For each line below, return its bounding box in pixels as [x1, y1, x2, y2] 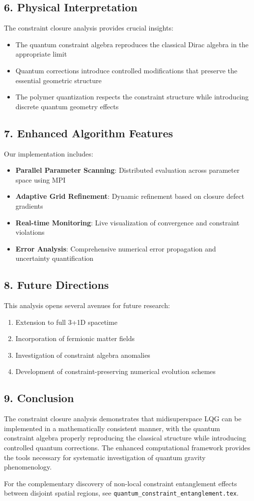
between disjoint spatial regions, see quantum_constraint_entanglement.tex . [4, 488, 239, 498]
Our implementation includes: [4, 148, 93, 158]
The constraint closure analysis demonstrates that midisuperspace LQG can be [4, 413, 242, 424]
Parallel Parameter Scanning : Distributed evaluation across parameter [15, 165, 240, 175]
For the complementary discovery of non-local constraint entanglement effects [4, 478, 237, 488]
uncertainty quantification [15, 253, 94, 263]
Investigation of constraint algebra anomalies [15, 349, 150, 360]
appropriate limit [15, 49, 67, 59]
